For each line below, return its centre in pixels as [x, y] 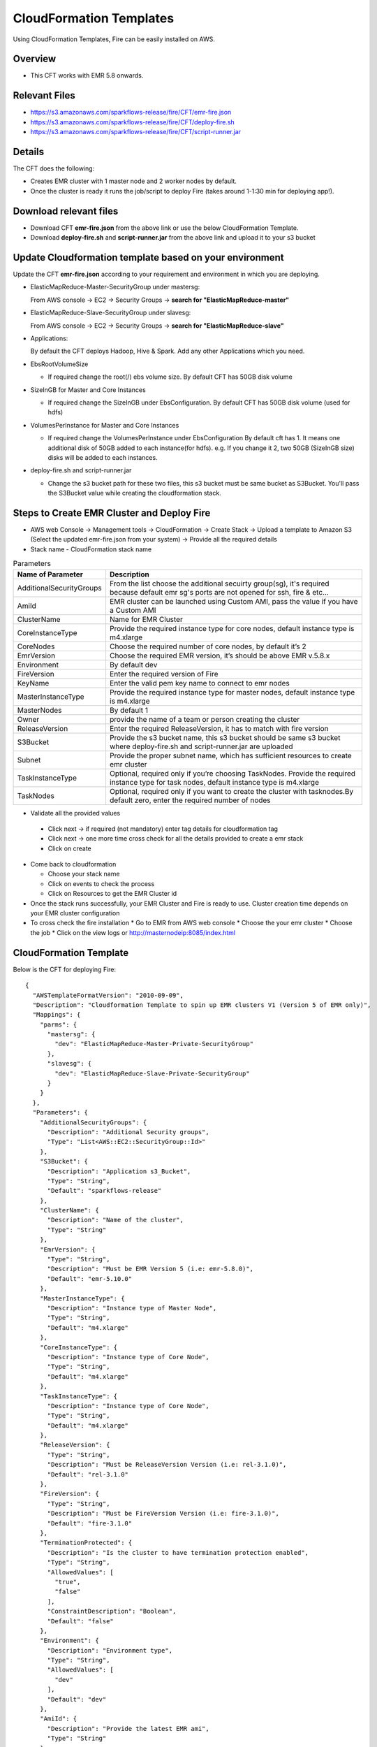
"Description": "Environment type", [110, 1650]
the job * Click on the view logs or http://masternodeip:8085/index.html [133, 932]
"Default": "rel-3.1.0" [88, 1474]
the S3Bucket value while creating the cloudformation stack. [134, 493]
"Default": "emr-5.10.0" [90, 1278]
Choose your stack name [84, 874]
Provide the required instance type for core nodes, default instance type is [232, 628]
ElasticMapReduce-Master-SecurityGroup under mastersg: [115, 287]
